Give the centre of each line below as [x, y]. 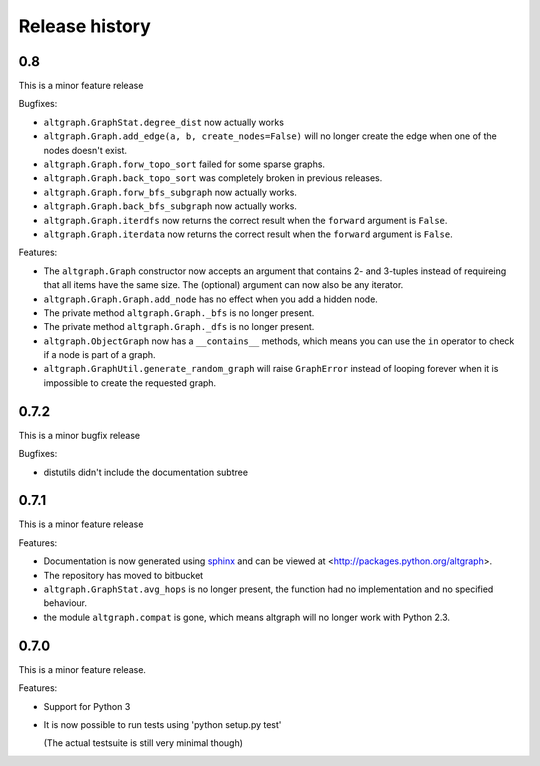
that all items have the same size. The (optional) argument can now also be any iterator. [223, 285]
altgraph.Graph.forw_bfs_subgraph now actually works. [170, 192]
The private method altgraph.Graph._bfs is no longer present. [179, 312]
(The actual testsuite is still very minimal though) [143, 743]
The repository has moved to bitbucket [123, 575]
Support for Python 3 [87, 706]
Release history [85, 26]
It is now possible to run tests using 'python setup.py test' [162, 724]
